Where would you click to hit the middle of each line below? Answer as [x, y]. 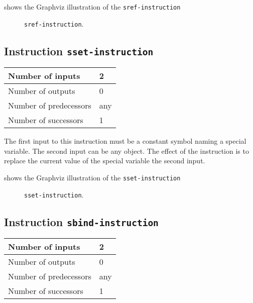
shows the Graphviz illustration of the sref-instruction [92, 7]
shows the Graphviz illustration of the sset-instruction [92, 177]
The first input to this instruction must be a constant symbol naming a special [125, 141]
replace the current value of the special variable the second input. [105, 161]
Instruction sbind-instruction [81, 221]
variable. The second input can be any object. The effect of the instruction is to [126, 150]
